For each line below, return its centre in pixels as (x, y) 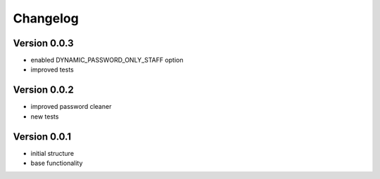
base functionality (57, 163)
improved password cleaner (71, 107)
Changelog (46, 18)
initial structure (52, 153)
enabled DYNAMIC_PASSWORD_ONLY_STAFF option (107, 60)
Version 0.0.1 (42, 137)
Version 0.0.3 (43, 43)
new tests (45, 117)
